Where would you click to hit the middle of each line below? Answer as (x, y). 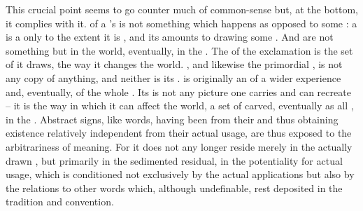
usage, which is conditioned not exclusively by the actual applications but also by (180, 174)
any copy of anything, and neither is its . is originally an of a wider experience (173, 77)
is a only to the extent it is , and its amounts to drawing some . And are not (170, 37)
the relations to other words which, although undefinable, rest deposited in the (174, 188)
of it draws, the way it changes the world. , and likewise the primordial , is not (174, 64)
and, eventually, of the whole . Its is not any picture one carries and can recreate (178, 91)
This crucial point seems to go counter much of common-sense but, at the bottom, (182, 9)
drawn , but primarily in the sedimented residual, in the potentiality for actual (174, 160)
